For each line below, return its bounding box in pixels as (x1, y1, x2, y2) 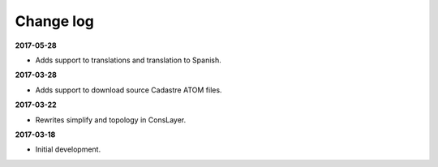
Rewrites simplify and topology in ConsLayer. (35, 114, 187, 125)
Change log (15, 12, 95, 30)
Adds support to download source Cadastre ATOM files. (35, 85, 222, 95)
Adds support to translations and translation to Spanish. (35, 55, 222, 65)
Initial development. (35, 144, 101, 154)
